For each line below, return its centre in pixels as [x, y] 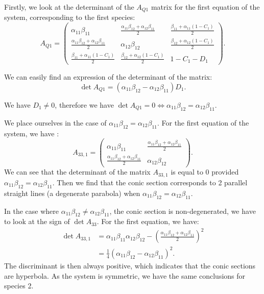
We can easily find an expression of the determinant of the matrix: [108, 77]
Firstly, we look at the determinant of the [69, 7]
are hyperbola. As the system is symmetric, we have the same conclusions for [125, 275]
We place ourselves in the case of [55, 122]
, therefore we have [84, 105]
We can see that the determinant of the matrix [77, 172]
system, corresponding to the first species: [70, 17]
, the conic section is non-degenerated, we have [183, 211]
